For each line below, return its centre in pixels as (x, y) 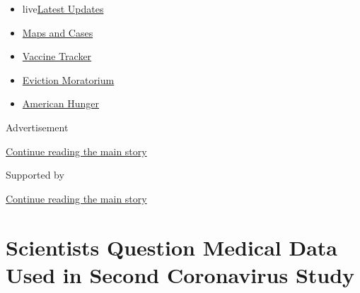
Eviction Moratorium (68, 79)
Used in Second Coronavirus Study (180, 274)
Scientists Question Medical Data (172, 247)
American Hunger (60, 103)
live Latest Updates (63, 8)
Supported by (35, 175)
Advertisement (37, 127)
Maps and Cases (58, 32)
